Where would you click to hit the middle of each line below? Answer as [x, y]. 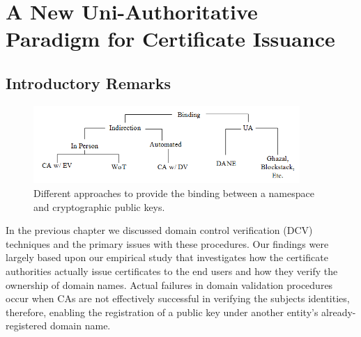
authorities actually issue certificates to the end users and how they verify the [172, 271]
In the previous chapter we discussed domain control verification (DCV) [159, 230]
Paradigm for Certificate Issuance [170, 39]
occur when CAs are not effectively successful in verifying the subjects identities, [178, 298]
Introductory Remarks [89, 83]
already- [339, 312]
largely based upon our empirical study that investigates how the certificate [167, 257]
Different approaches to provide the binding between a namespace [174, 193]
